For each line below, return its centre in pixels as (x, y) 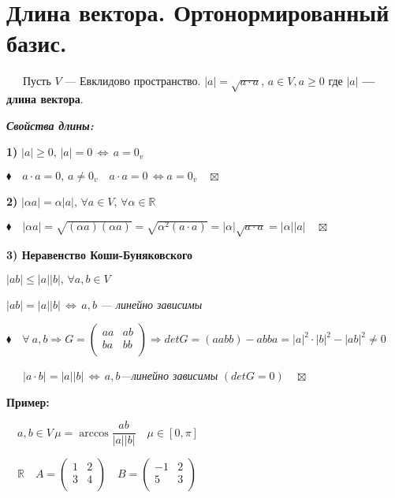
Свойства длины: (50, 125)
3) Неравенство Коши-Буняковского (99, 255)
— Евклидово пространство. (133, 81)
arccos (94, 433)
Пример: (28, 401)
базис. (37, 43)
